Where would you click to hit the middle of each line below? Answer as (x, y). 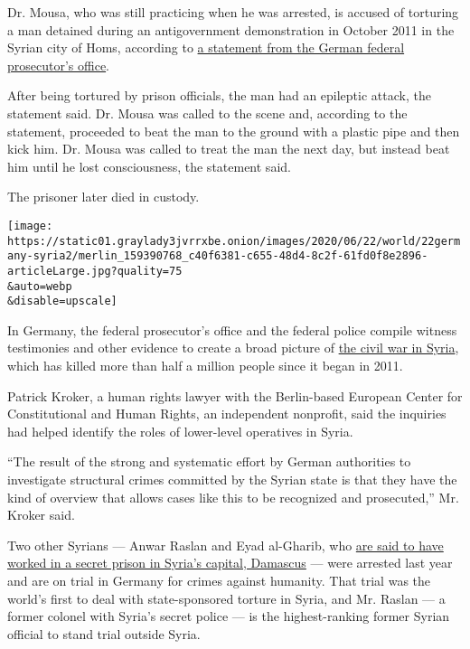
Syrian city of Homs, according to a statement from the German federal (206, 47)
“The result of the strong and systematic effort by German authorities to (209, 461)
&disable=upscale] (62, 301)
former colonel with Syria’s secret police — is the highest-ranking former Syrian (229, 616)
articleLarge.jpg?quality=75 (95, 271)
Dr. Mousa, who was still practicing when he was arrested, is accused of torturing (233, 12)
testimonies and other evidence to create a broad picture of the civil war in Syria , (233, 348)
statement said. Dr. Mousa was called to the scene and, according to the (207, 113)
